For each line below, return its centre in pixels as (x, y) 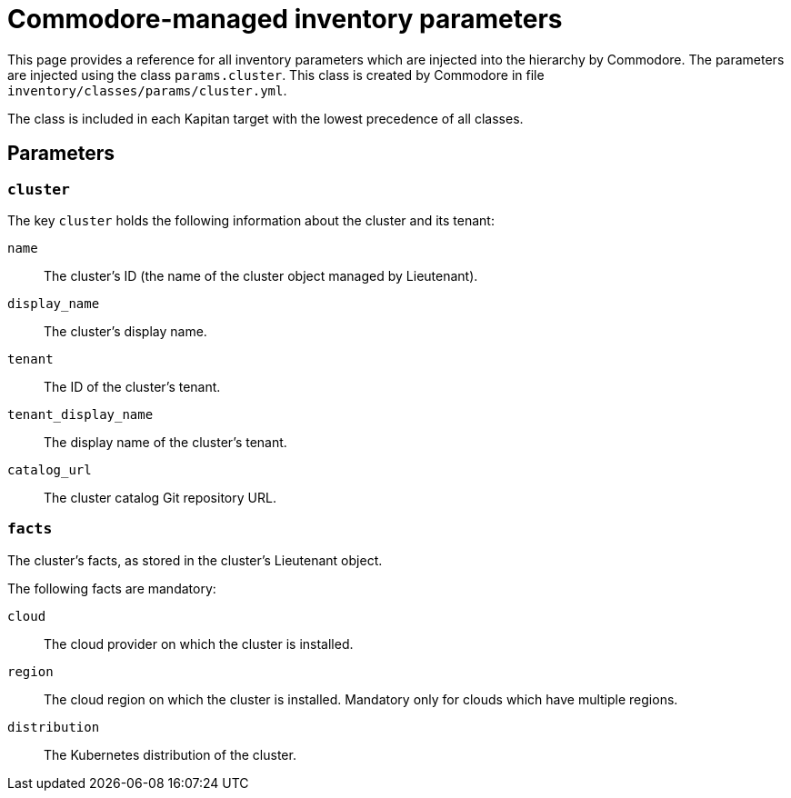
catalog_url (50, 469)
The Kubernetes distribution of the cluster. (170, 754)
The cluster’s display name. (125, 331)
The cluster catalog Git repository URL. (160, 497)
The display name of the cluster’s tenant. (165, 442)
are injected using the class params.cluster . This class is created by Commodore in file (276, 75)
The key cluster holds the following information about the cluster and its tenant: (251, 220)
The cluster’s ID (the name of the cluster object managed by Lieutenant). (261, 275)
